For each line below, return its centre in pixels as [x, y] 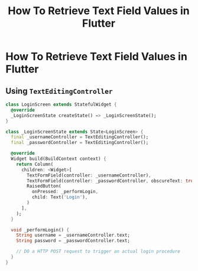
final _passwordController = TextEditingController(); [80, 143]
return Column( [35, 164]
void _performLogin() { [40, 230]
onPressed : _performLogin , [65, 192]
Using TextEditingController [59, 91]
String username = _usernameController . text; [73, 235]
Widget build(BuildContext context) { [59, 159]
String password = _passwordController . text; [73, 241]
